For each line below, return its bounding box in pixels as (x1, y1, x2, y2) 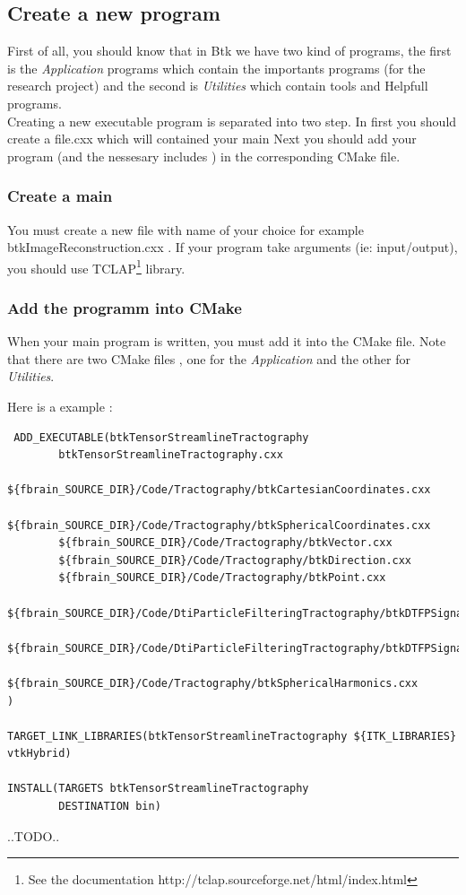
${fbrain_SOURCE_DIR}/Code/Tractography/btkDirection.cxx (58, 553, 412, 567)
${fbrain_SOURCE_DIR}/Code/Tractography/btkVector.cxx (58, 536, 393, 550)
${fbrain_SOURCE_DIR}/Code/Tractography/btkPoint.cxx (58, 571, 386, 585)
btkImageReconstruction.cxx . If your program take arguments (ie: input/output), (7, 238, 458, 256)
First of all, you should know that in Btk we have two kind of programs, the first (7, 41, 452, 60)
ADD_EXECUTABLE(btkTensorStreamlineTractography (13, 430, 309, 444)
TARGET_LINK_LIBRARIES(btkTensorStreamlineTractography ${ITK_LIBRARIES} (7, 729, 457, 743)
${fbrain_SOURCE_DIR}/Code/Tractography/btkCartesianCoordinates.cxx (7, 483, 431, 497)
